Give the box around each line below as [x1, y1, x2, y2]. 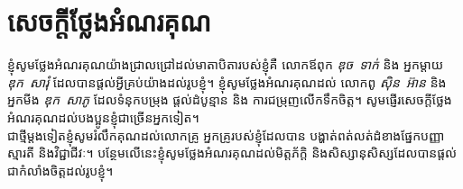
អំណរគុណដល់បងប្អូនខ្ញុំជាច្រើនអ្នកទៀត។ [7, 107, 199, 126]
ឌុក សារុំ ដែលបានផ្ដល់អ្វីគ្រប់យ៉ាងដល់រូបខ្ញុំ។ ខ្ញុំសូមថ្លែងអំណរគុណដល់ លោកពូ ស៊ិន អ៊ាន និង [7, 72, 447, 91]
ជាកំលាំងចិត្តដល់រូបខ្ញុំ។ [7, 160, 114, 179]
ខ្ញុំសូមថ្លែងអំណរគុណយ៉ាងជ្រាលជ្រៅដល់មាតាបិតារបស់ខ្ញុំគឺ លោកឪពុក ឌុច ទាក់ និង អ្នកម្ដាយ [7, 55, 444, 74]
